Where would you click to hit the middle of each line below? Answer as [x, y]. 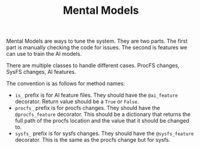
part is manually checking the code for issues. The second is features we [97, 47]
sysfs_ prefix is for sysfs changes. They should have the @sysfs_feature [104, 133]
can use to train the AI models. [44, 54]
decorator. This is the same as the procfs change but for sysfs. [92, 140]
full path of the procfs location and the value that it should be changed [102, 121]
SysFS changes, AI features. [41, 72]
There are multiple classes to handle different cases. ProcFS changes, [93, 65]
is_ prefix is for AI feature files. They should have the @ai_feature [96, 95]
